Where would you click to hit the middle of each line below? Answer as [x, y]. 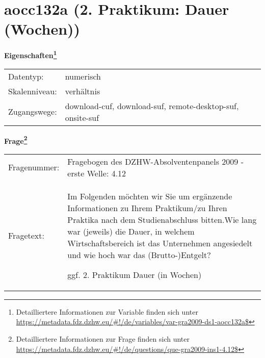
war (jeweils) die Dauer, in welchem [131, 231]
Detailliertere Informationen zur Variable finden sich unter [107, 311]
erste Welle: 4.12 [97, 173]
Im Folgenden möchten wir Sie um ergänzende [150, 196]
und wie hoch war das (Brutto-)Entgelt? [139, 254]
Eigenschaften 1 [31, 54]
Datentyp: [26, 76]
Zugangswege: [33, 112]
